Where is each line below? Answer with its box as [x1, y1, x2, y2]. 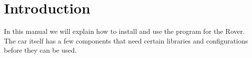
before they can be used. [4, 45, 77, 55]
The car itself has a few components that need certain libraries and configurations [4, 35, 248, 45]
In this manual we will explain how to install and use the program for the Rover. [4, 26, 245, 36]
